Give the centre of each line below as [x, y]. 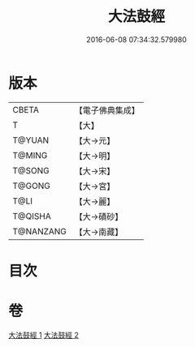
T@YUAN [31, 140]
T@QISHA [32, 216]
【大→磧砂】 [99, 216]
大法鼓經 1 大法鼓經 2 [44, 335]
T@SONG [31, 170]
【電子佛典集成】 [107, 110]
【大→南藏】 [99, 232]
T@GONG [31, 186]
